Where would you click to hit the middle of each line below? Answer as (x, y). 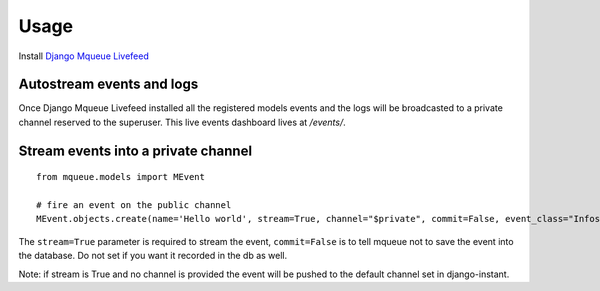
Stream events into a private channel (135, 150)
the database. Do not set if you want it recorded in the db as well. (153, 256)
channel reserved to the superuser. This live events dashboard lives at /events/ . (182, 122)
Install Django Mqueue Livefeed (83, 56)
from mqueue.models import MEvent (120, 177)
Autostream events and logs (108, 84)
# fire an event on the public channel (134, 205)
